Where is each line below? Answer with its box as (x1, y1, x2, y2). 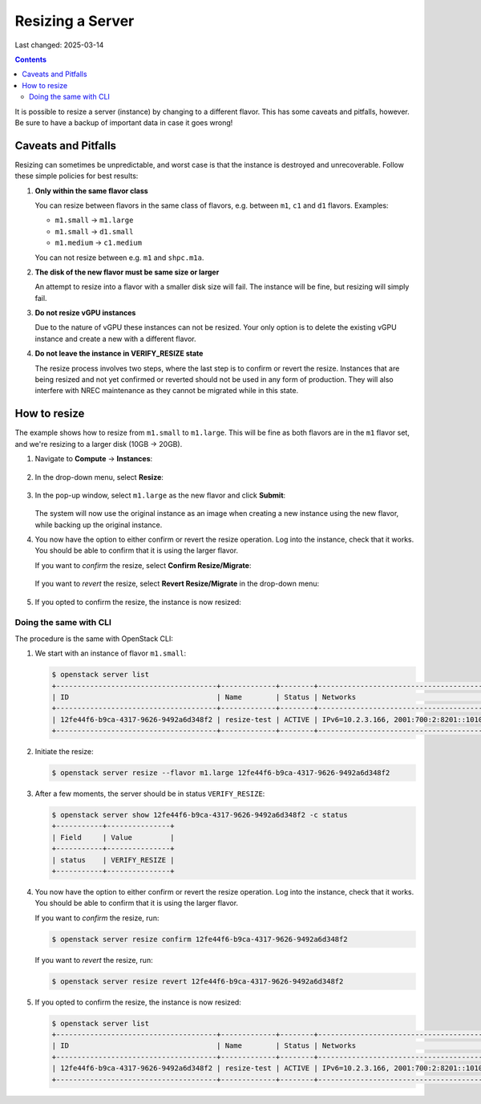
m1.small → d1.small (55, 226, 134, 236)
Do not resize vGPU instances (34, 308, 136, 318)
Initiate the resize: (34, 747, 94, 757)
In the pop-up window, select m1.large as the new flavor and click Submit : (34, 490, 286, 500)
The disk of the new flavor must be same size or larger (34, 267, 220, 277)
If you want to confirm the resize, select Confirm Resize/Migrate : (34, 560, 252, 570)
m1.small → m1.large (55, 215, 134, 225)
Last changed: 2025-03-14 (14, 40, 104, 50)
